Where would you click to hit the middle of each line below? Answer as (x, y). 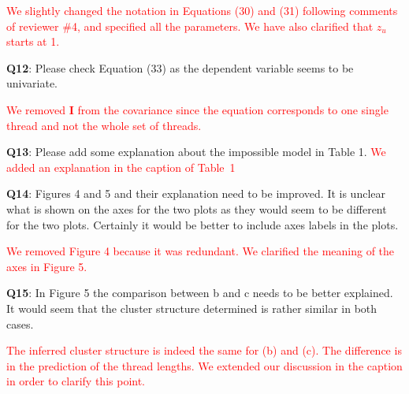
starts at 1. (33, 41)
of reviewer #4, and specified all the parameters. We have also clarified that (190, 26)
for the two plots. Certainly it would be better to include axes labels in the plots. (203, 224)
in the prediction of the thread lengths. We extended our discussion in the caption (204, 365)
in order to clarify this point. (76, 381)
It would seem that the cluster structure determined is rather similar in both (192, 308)
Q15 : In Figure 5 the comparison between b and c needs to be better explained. (200, 293)
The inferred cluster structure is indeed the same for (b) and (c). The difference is (204, 350)
